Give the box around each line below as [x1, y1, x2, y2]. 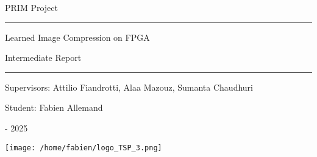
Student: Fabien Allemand [5, 101, 103, 114]
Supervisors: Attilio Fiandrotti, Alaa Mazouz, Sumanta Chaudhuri [5, 80, 253, 93]
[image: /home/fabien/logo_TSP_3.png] [5, 143, 162, 152]
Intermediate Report [5, 51, 82, 64]
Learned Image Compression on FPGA [5, 30, 150, 43]
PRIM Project [5, 1, 58, 13]
